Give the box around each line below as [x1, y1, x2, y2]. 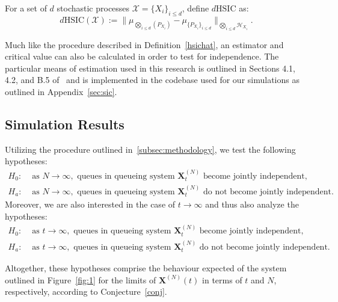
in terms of [202, 273, 242, 286]
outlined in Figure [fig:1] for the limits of [5, 273, 156, 286]
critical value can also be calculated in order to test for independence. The [5, 50, 279, 63]
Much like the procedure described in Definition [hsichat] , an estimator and [5, 38, 284, 51]
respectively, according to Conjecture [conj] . [5, 285, 167, 298]
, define [182, 2, 209, 14]
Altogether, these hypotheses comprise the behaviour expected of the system [5, 262, 287, 274]
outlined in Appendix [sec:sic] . [5, 85, 117, 97]
